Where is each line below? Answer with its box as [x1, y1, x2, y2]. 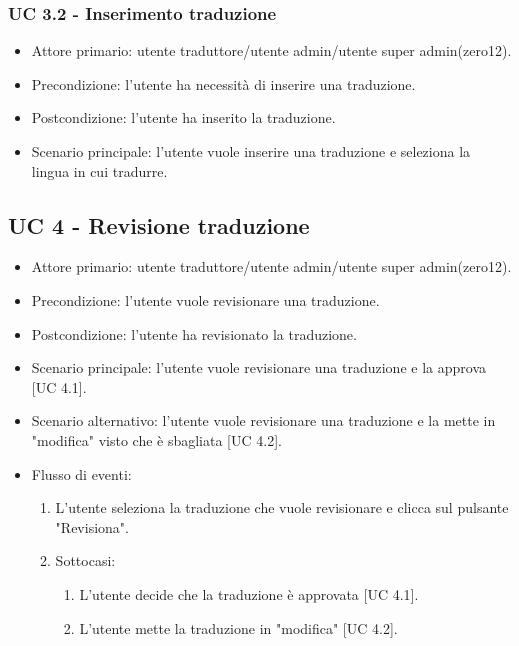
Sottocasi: [55, 550, 116, 571]
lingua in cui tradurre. [31, 160, 168, 181]
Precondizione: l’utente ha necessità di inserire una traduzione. [31, 73, 416, 94]
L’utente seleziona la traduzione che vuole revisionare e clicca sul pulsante [55, 497, 509, 518]
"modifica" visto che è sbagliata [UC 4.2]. [31, 429, 282, 450]
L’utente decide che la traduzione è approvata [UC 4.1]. [79, 583, 419, 604]
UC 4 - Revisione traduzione [8, 209, 310, 240]
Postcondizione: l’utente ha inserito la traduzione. [31, 107, 336, 128]
